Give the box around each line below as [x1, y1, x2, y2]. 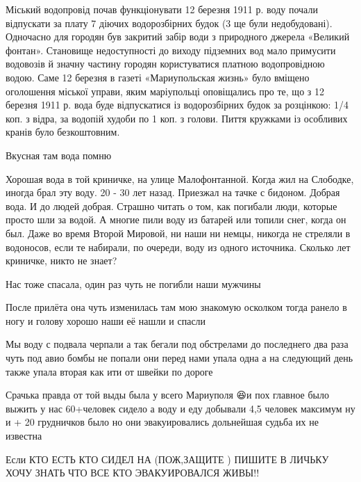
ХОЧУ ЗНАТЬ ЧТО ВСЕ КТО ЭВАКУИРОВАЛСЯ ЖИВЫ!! [6, 465, 260, 480]
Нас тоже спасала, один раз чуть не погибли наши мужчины [6, 276, 261, 291]
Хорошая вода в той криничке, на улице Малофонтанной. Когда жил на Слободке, [6, 171, 354, 186]
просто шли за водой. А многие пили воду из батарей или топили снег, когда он [6, 212, 346, 227]
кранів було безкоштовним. [6, 124, 120, 139]
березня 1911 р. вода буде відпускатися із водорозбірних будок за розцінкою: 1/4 [6, 97, 349, 112]
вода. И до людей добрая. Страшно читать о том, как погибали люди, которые [6, 198, 337, 213]
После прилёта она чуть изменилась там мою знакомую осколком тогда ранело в [6, 300, 347, 314]
